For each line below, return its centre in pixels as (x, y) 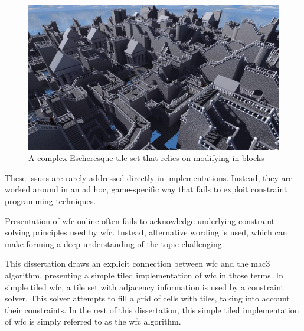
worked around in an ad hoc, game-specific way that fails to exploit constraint (146, 189)
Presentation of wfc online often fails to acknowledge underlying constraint (140, 220)
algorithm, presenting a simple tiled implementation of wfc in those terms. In (144, 275)
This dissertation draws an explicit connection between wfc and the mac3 (138, 263)
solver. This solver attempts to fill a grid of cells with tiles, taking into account (147, 298)
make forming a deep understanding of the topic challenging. (115, 243)
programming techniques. (50, 201)
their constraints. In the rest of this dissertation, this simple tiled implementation (152, 309)
